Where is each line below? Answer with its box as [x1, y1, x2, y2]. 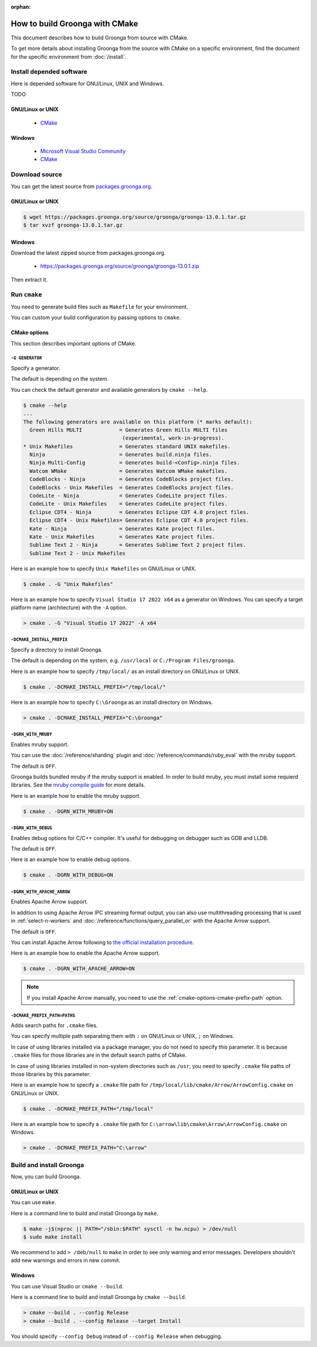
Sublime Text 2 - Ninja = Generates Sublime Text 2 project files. [29, 542, 247, 549]
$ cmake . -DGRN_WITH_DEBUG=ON [23, 872, 114, 878]
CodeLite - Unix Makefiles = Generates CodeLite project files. [29, 500, 228, 508]
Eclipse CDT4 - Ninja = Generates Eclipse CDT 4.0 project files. [29, 509, 249, 515]
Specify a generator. [11, 364, 60, 371]
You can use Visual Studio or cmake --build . [11, 1282, 124, 1289]
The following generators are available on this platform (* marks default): [23, 418, 252, 425]
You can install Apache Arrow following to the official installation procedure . [11, 939, 194, 946]
